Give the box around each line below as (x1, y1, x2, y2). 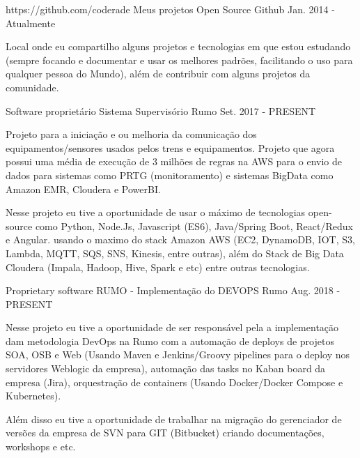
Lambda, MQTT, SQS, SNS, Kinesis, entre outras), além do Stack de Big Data (6, 245, 344, 260)
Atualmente (6, 15, 56, 30)
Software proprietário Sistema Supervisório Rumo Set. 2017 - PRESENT (6, 103, 316, 118)
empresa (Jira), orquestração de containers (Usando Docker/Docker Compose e (6, 374, 343, 389)
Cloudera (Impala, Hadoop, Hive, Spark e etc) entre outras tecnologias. (6, 259, 310, 274)
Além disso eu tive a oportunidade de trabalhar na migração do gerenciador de (6, 411, 342, 426)
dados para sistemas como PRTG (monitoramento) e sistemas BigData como (6, 167, 334, 182)
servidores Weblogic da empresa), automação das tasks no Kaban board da (6, 361, 326, 376)
